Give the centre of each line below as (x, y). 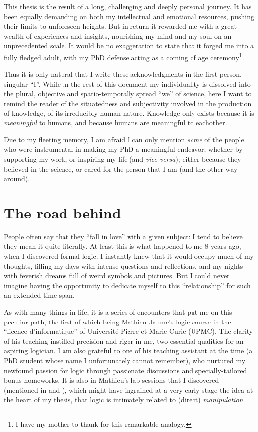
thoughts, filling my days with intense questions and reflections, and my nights (124, 266)
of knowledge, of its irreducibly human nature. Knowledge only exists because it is (129, 113)
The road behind (63, 212)
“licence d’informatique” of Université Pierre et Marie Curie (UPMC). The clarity (129, 331)
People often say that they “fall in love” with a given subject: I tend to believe (123, 236)
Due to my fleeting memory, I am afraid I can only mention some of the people (124, 139)
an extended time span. (39, 295)
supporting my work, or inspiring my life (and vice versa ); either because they (123, 159)
